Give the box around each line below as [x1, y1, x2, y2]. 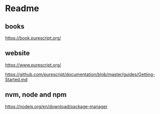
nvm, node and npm [5, 91, 67, 99]
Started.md [5, 76, 28, 82]
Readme [5, 3, 40, 14]
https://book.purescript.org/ [5, 35, 61, 41]
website [5, 49, 30, 57]
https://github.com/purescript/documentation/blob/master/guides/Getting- [5, 71, 155, 77]
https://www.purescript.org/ [5, 62, 61, 68]
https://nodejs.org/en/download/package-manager [5, 103, 108, 109]
